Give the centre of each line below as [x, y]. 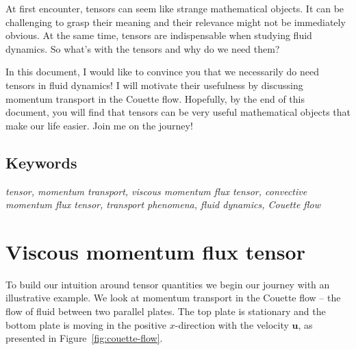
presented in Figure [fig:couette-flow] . [84, 338]
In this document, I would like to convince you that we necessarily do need [162, 72]
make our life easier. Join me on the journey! [99, 125]
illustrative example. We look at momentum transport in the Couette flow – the [173, 298]
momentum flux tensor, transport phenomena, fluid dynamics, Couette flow [163, 204]
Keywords [41, 162]
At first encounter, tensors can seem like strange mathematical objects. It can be [175, 8]
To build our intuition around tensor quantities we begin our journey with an [168, 284]
